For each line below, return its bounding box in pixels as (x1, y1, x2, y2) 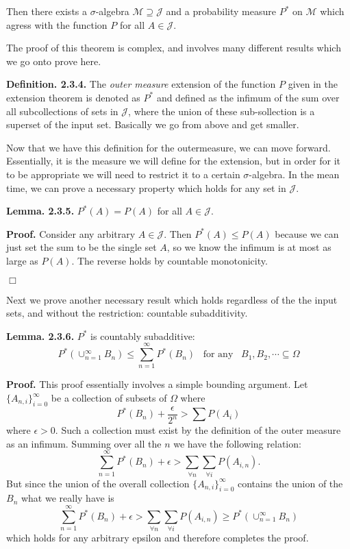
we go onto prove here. (6, 53, 101, 68)
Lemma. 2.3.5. (6, 204, 75, 218)
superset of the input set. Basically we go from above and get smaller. (6, 117, 299, 132)
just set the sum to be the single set (6, 240, 157, 254)
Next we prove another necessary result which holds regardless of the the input (6, 292, 338, 306)
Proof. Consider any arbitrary (6, 226, 136, 241)
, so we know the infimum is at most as (166, 240, 332, 254)
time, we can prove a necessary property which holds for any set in (6, 180, 286, 195)
